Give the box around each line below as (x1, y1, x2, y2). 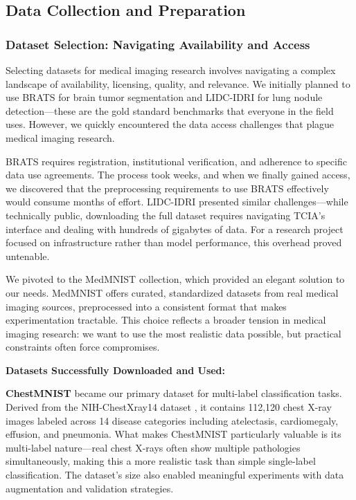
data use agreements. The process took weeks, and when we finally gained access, (6, 167, 350, 182)
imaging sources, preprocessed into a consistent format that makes (6, 299, 287, 313)
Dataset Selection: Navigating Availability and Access (6, 35, 310, 53)
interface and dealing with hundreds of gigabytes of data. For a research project (6, 221, 344, 236)
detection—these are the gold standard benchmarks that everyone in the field (6, 103, 334, 118)
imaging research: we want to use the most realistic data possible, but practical (6, 326, 341, 340)
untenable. (6, 248, 50, 263)
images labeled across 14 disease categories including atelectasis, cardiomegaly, (6, 413, 339, 427)
